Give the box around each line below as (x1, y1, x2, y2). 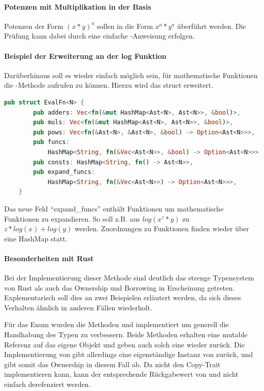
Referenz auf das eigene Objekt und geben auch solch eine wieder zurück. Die (4, 339, 245, 349)
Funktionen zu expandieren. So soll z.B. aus (4, 213, 140, 224)
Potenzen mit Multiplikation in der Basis (4, 1, 151, 12)
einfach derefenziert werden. (4, 379, 91, 389)
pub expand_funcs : (33, 168, 95, 176)
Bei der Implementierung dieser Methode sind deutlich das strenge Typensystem (4, 272, 254, 283)
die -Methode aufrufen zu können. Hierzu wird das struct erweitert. (4, 80, 213, 90)
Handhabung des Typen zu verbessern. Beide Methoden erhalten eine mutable (4, 329, 248, 340)
